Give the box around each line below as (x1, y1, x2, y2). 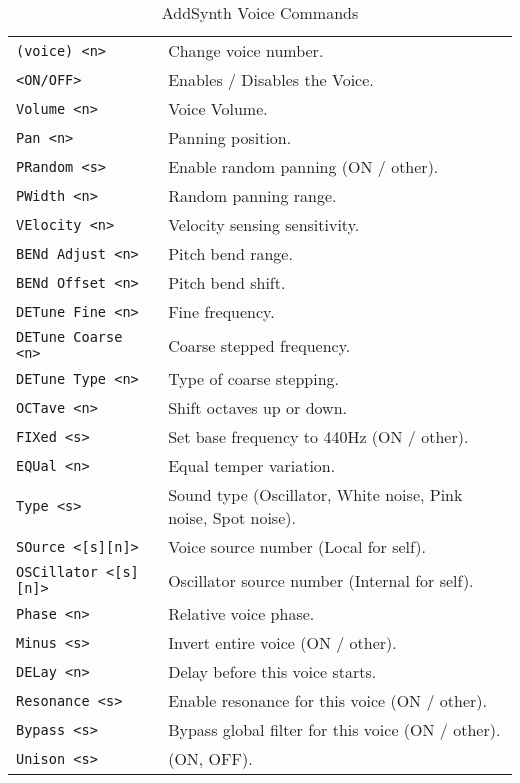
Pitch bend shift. (168, 271, 286, 294)
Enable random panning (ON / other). (168, 155, 439, 178)
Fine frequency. (168, 300, 275, 323)
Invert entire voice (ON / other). (168, 631, 397, 654)
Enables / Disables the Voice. (168, 68, 374, 91)
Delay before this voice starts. (168, 660, 377, 683)
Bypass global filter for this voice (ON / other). (168, 718, 501, 741)
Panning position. (168, 126, 292, 149)
